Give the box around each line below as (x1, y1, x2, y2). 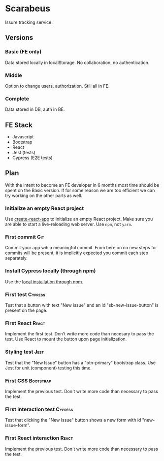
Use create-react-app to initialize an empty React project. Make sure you (5, 216, 153, 222)
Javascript (12, 134, 34, 140)
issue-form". (5, 422, 31, 428)
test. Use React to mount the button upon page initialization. (5, 336, 127, 342)
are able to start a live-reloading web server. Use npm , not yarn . (5, 221, 132, 227)
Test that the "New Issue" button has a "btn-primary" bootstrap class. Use (5, 360, 156, 365)
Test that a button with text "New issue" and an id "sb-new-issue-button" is (5, 302, 159, 308)
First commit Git (5, 233, 44, 240)
